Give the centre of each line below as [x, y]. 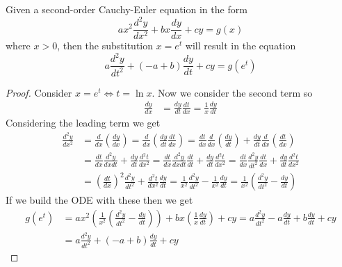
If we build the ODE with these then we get [99, 200]
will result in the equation [241, 46]
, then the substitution [105, 46]
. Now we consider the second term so [232, 92]
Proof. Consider [39, 92]
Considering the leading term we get [83, 123]
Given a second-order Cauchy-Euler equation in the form [127, 9]
